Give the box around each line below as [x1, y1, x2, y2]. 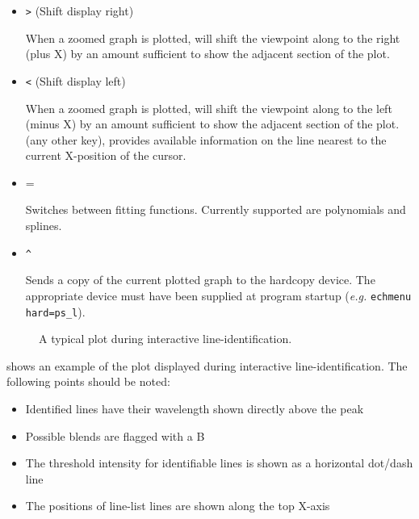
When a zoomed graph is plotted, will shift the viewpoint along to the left [25, 99, 392, 116]
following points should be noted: [6, 373, 170, 390]
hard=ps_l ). [25, 303, 86, 320]
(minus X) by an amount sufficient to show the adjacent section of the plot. [25, 115, 400, 132]
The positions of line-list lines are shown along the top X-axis [25, 497, 330, 514]
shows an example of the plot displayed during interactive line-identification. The [6, 357, 408, 374]
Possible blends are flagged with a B [25, 427, 205, 444]
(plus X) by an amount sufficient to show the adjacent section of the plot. [25, 45, 390, 62]
